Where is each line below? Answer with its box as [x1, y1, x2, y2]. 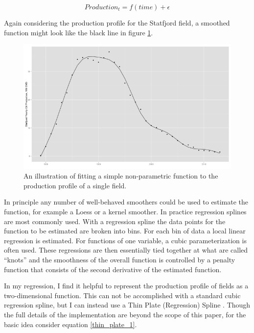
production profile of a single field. [23, 180, 127, 190]
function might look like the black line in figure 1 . [4, 27, 153, 37]
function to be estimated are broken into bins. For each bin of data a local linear [4, 226, 246, 236]
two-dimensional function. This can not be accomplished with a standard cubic [4, 290, 241, 300]
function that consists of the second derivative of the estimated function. [4, 264, 222, 274]
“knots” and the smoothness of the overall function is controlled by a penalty [4, 255, 235, 265]
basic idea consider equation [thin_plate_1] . [4, 319, 137, 329]
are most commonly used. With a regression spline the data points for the [4, 216, 226, 226]
